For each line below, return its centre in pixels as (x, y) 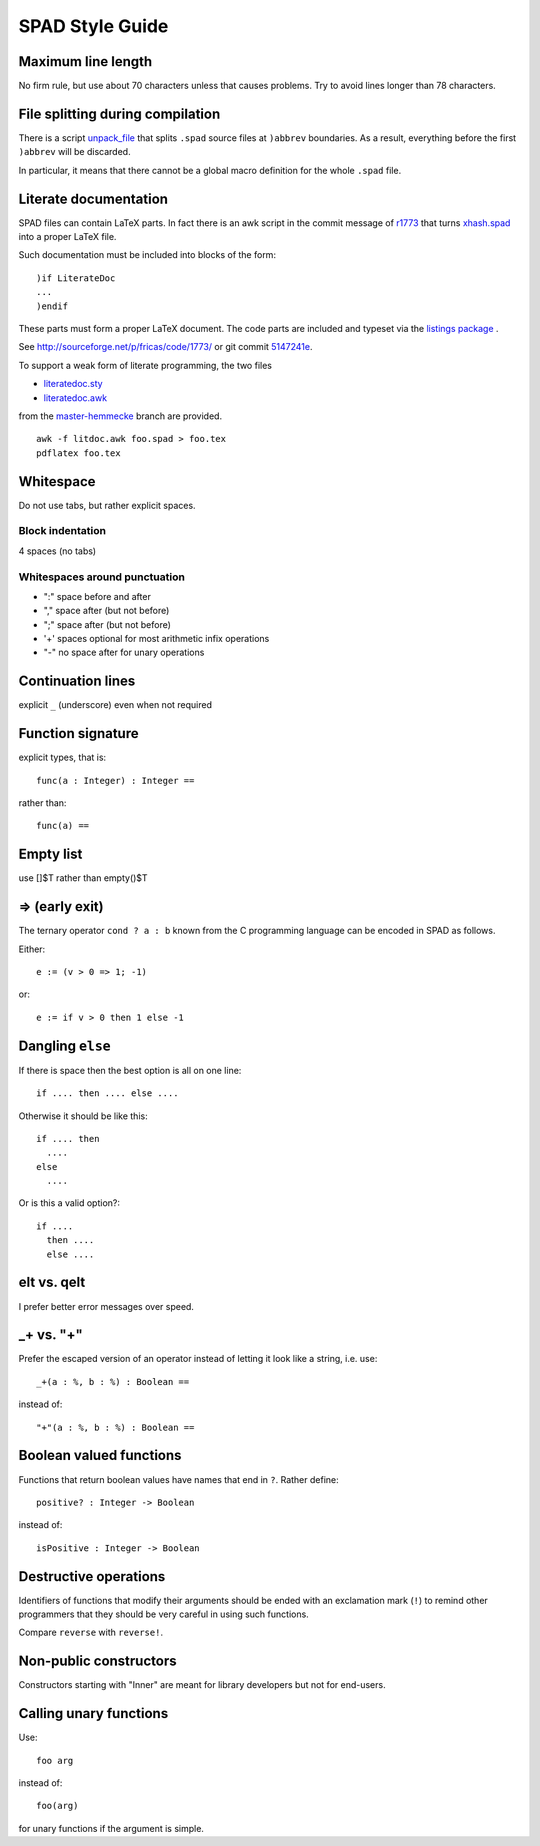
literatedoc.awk (75, 397)
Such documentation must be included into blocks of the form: (147, 255)
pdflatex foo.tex (78, 453)
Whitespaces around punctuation (101, 577)
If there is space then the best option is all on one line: (130, 1070)
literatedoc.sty (73, 384)
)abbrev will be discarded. (74, 152)
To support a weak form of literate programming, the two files (145, 365)
